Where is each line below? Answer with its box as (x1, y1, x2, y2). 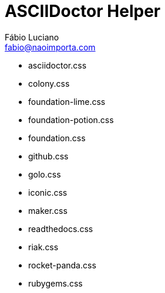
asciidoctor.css (28, 60, 87, 70)
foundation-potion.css (28, 114, 114, 125)
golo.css (28, 169, 61, 179)
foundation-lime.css (28, 96, 106, 107)
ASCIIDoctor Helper (5, 1, 161, 21)
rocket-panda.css (28, 260, 96, 270)
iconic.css (28, 187, 68, 197)
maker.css (28, 205, 68, 216)
